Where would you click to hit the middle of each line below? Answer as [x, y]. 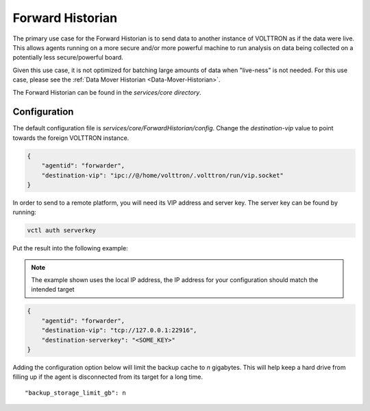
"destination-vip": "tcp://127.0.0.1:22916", [119, 330]
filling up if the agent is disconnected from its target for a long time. [108, 377]
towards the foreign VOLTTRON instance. [71, 138]
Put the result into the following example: [70, 248]
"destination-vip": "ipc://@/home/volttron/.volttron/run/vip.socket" [163, 175]
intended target [53, 290]
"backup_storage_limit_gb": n [76, 392]
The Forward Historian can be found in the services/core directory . [107, 92]
